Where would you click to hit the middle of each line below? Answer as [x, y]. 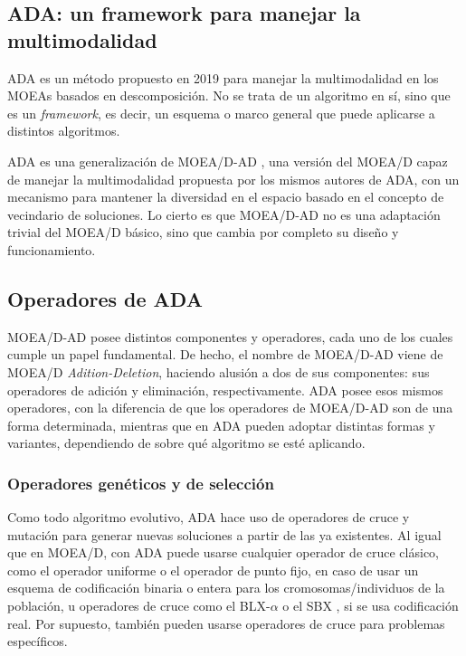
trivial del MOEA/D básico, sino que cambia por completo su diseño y [203, 232]
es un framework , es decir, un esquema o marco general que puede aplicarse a [221, 113]
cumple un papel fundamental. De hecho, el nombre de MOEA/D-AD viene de [225, 354]
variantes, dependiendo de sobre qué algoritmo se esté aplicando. [186, 443]
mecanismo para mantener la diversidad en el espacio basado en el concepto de [226, 197]
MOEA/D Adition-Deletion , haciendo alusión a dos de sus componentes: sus [219, 371]
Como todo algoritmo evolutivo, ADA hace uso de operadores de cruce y [209, 517]
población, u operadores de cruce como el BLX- [139, 606]
